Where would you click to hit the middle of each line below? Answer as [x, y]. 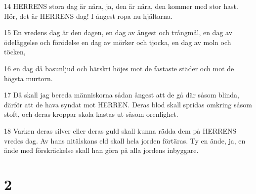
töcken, [15, 52]
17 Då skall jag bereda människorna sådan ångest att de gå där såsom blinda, [122, 95]
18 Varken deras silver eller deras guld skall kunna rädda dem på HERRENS [120, 130]
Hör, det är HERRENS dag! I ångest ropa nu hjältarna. [88, 16]
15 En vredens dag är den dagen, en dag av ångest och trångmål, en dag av [118, 32]
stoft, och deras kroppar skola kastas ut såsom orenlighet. [91, 114]
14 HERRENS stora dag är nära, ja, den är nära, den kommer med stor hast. [121, 6]
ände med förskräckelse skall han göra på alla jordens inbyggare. [101, 150]
